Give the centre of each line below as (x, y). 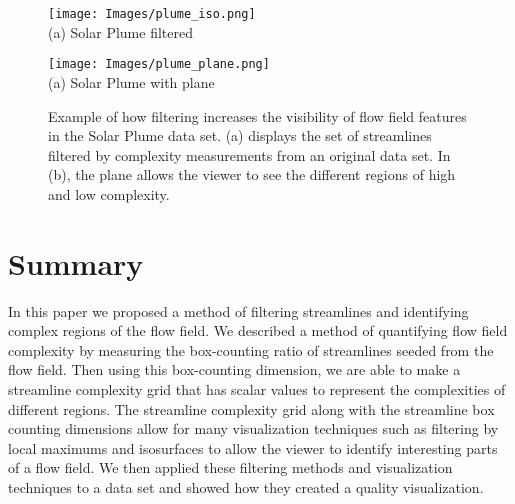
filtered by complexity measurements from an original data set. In (249, 154)
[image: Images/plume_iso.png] (152, 14)
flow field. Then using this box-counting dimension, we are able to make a (234, 369)
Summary (76, 262)
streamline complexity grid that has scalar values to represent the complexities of (257, 388)
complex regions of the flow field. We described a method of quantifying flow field (258, 330)
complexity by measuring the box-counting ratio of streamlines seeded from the (251, 349)
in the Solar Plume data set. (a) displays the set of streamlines (240, 135)
